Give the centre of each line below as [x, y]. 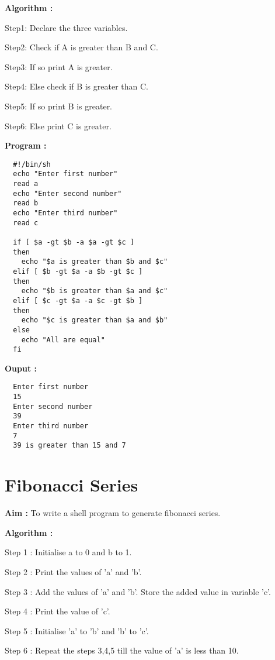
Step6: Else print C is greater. [58, 126]
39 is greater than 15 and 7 [69, 446]
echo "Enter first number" [65, 174]
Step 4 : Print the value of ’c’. [58, 611]
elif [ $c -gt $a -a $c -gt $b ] [78, 300]
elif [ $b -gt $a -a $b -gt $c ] [78, 271]
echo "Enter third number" [65, 213]
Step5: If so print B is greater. [59, 106]
